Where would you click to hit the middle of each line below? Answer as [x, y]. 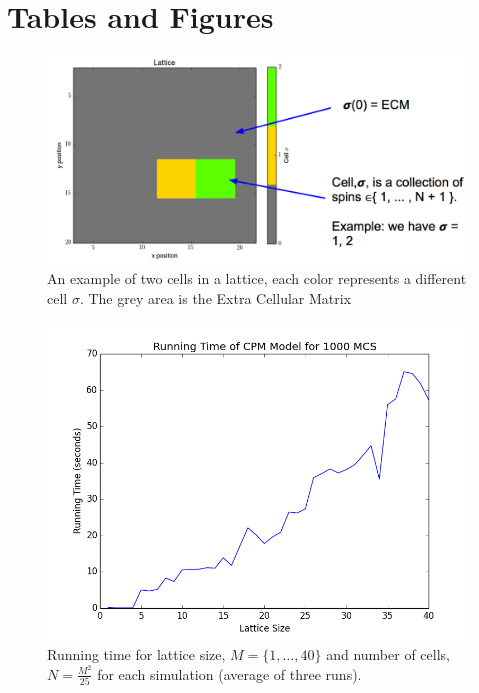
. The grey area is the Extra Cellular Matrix [215, 297]
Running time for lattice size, [136, 654]
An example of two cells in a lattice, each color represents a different [257, 278]
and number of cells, [388, 654]
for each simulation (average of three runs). [229, 673]
